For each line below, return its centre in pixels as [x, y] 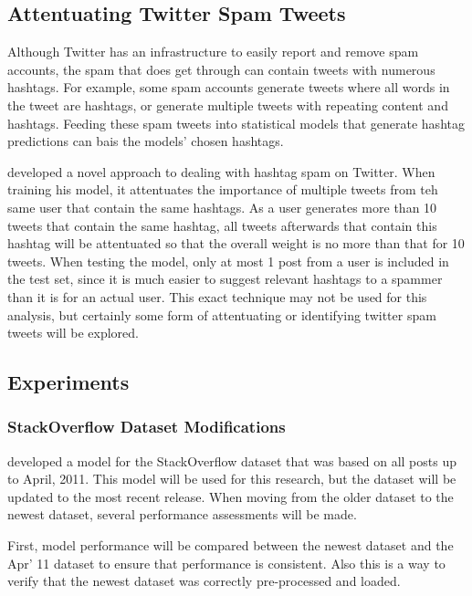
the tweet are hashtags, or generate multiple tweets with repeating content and [228, 105]
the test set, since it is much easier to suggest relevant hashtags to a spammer [225, 279]
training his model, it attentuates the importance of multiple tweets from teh [223, 189]
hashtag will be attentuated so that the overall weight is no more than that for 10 [236, 243]
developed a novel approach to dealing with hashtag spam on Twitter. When [221, 171]
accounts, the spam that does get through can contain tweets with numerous [221, 69]
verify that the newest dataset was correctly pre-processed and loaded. [204, 581]
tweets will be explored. [73, 333]
